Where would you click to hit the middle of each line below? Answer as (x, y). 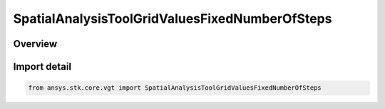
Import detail (42, 67)
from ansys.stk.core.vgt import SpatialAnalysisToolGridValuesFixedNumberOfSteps (175, 88)
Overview (35, 44)
